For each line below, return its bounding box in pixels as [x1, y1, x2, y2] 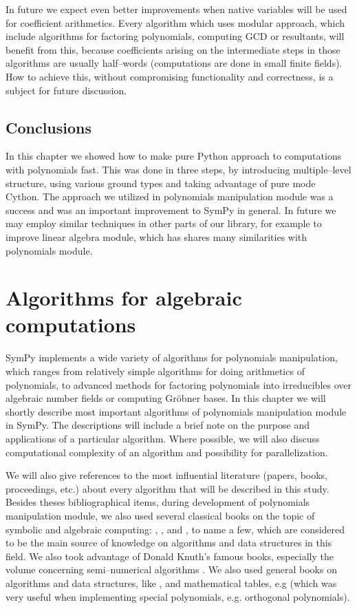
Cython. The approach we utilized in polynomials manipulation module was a [6, 189, 334, 204]
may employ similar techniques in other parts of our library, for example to [6, 216, 322, 231]
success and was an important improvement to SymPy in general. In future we [6, 202, 336, 217]
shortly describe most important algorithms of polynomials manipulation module [6, 404, 347, 418]
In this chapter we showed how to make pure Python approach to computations [6, 149, 342, 163]
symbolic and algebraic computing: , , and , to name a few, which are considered [6, 522, 345, 536]
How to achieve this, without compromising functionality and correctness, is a [6, 69, 334, 83]
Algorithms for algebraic [6, 284, 242, 312]
